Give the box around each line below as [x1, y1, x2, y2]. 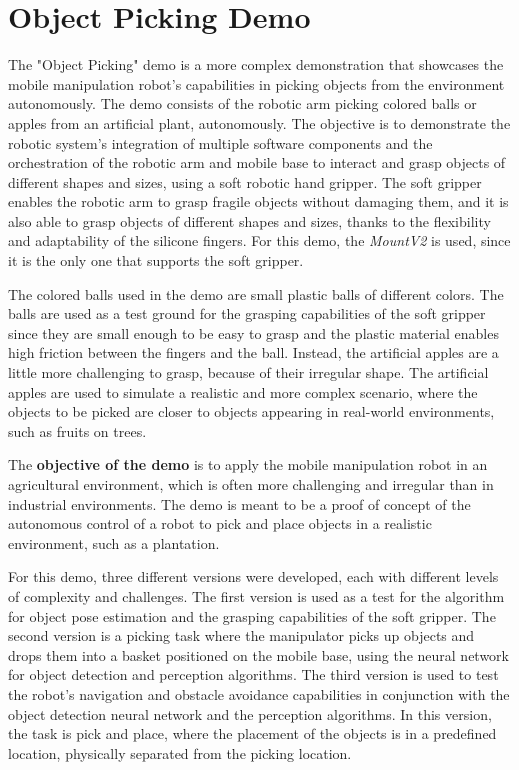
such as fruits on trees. [8, 420, 147, 441]
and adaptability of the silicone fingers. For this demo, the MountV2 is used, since [8, 230, 511, 251]
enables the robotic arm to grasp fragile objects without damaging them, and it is [8, 191, 509, 212]
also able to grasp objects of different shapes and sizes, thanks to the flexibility [8, 210, 491, 231]
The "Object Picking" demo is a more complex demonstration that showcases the [8, 54, 504, 75]
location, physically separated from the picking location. [8, 742, 352, 763]
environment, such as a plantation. [8, 532, 220, 553]
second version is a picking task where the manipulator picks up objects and [8, 625, 475, 646]
